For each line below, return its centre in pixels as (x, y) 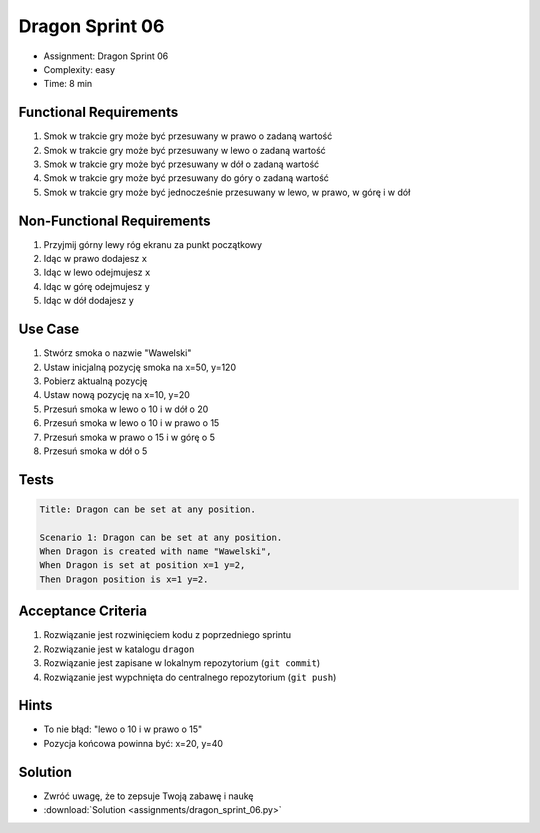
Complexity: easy (79, 69)
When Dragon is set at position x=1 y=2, (142, 565)
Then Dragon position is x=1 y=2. (124, 579)
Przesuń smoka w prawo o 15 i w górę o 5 (129, 437)
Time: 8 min (68, 84)
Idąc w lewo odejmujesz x (97, 272)
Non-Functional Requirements (114, 220)
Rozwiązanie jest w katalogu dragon (119, 649)
